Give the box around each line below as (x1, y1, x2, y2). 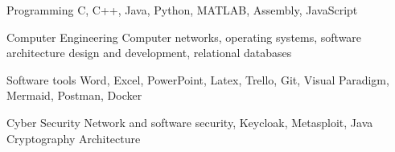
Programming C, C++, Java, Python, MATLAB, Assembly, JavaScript (6, 2, 358, 18)
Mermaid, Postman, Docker (6, 87, 142, 104)
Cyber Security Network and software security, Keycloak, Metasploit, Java (6, 113, 373, 130)
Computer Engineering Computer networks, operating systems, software (6, 28, 362, 45)
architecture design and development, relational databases (6, 44, 292, 61)
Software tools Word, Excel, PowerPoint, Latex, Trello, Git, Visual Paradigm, (6, 71, 389, 88)
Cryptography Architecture (6, 129, 141, 146)
